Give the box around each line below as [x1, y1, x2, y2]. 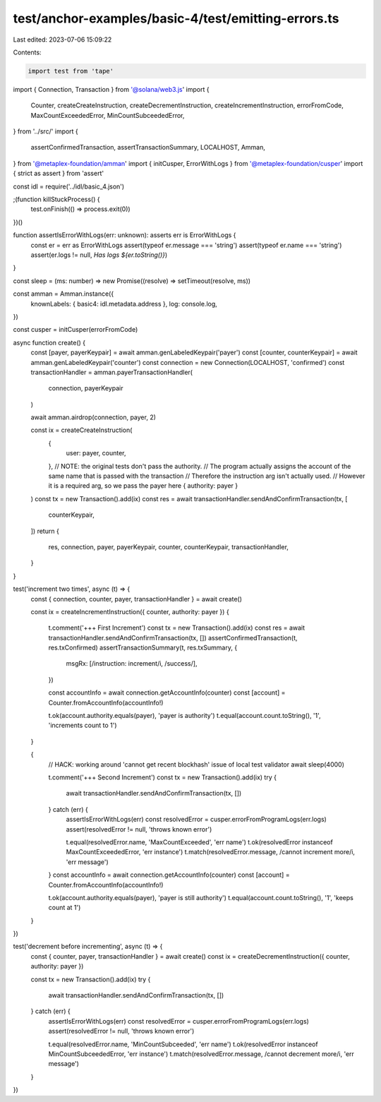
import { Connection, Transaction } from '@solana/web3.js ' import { [13, 85, 210, 93]
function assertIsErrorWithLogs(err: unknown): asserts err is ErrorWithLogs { [13, 231, 236, 239]
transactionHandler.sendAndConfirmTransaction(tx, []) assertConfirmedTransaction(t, [48, 633, 298, 642]
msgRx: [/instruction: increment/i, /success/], [66, 659, 198, 668]
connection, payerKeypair [48, 384, 123, 393]
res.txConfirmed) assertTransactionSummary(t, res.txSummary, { [48, 643, 238, 652]
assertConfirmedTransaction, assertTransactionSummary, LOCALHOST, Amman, [30, 143, 266, 152]
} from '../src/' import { [13, 127, 79, 136]
